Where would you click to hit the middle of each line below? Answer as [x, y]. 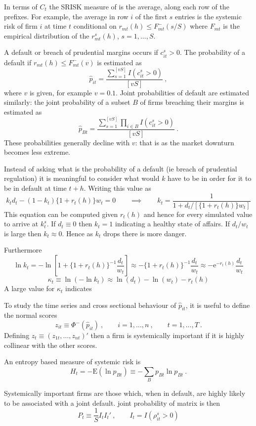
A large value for [29, 288]
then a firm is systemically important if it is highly [168, 335]
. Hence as [78, 233]
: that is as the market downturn [185, 142]
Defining [17, 335]
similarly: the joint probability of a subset [67, 102]
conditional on [95, 26]
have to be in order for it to [210, 178]
